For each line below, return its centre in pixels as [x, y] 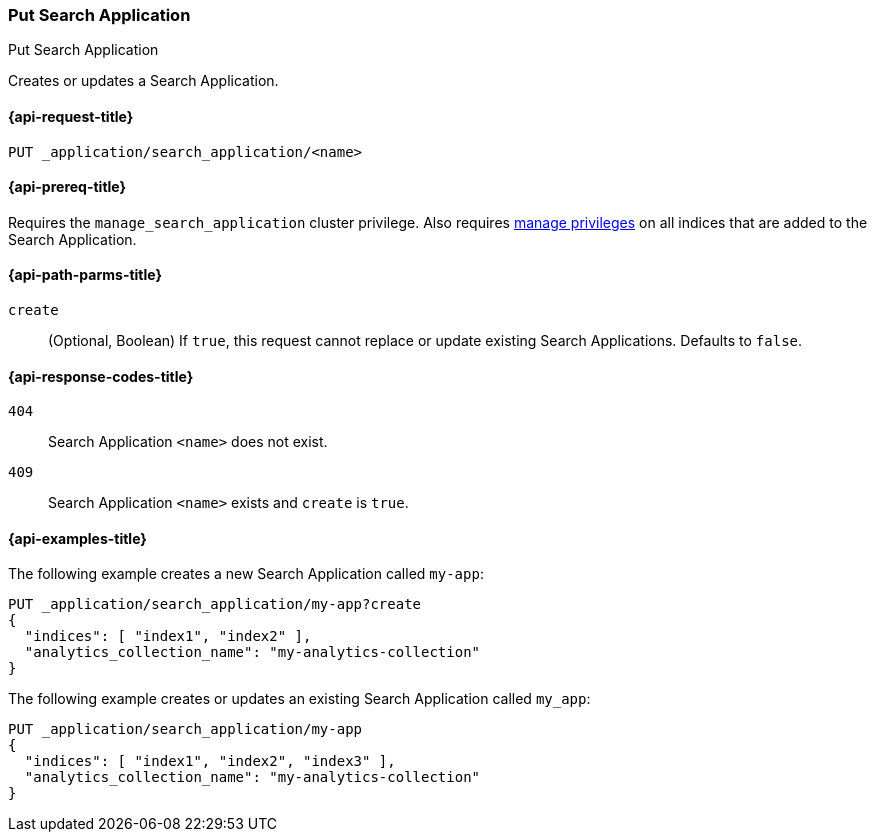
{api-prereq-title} [67, 187]
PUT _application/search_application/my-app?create [215, 604]
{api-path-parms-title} [85, 275]
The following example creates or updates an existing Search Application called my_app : [299, 699]
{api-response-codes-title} [101, 376]
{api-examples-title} [77, 538]
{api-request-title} [71, 116]
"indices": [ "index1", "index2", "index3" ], [210, 761]
